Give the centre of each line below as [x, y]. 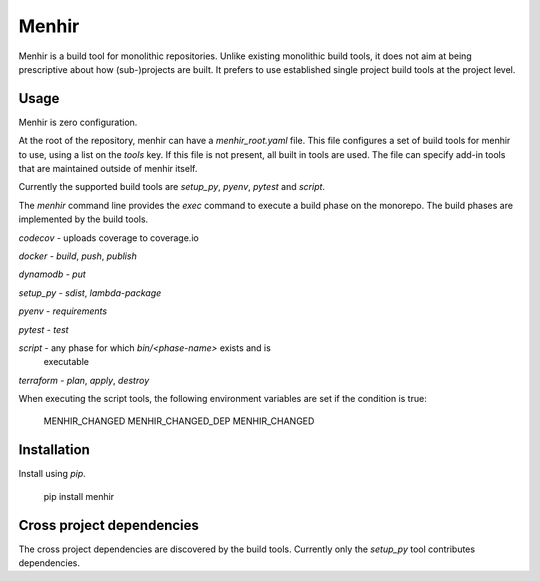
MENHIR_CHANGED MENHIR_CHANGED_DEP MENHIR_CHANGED [179, 421]
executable [66, 362]
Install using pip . [52, 474]
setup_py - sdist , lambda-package [90, 292]
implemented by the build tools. [83, 219]
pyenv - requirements [63, 311]
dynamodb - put [52, 274]
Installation [54, 450]
